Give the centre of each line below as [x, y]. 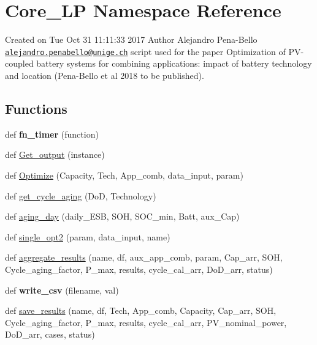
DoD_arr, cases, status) [50, 334]
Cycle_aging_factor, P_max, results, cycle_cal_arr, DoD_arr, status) [139, 269]
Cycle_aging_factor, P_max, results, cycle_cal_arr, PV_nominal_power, [146, 322]
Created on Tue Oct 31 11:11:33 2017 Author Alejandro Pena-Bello [131, 39]
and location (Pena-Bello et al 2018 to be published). [105, 75]
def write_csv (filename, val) [62, 290]
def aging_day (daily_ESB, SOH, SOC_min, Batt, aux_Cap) [122, 216]
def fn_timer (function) [52, 134]
